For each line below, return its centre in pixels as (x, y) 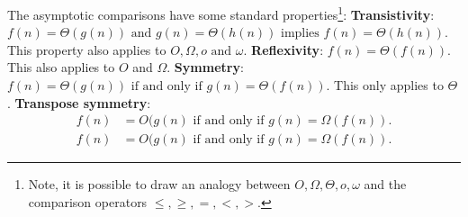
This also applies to (61, 67)
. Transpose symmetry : (79, 102)
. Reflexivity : (283, 49)
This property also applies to (87, 49)
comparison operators (88, 201)
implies (300, 34)
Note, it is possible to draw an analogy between (159, 184)
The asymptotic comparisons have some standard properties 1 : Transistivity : (221, 13)
